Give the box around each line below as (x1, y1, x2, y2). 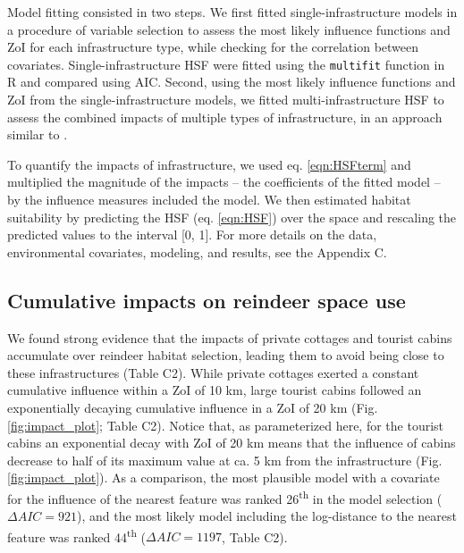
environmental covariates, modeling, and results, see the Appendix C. (7, 242, 387, 261)
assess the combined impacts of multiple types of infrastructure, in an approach (7, 107, 443, 126)
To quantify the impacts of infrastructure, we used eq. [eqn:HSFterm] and (7, 155, 411, 173)
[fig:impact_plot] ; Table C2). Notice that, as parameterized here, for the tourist (7, 415, 444, 434)
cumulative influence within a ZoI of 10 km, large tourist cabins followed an (7, 381, 422, 399)
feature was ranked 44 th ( (7, 524, 147, 546)
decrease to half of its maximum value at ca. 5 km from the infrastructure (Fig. (7, 450, 443, 469)
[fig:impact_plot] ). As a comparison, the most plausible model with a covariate (7, 468, 440, 487)
